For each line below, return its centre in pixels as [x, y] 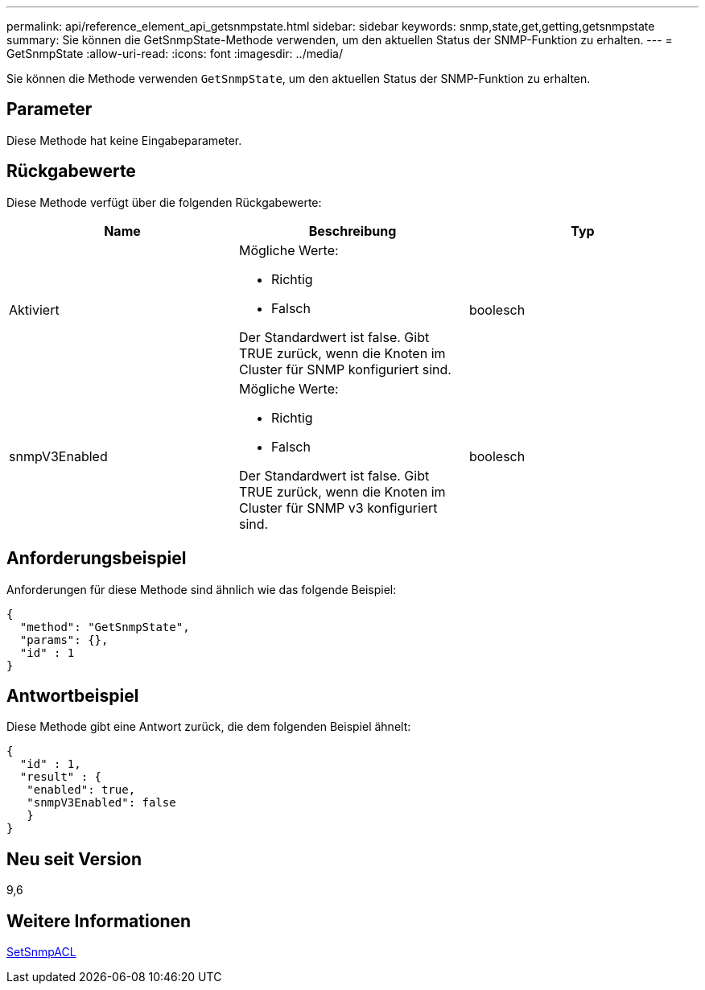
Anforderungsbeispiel [97, 559]
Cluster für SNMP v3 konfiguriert [338, 507]
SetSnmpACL [41, 952]
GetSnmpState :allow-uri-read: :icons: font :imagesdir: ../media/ [175, 54]
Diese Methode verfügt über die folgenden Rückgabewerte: [164, 202]
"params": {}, [64, 639]
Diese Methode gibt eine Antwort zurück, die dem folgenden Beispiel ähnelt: [209, 727]
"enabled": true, [81, 790]
